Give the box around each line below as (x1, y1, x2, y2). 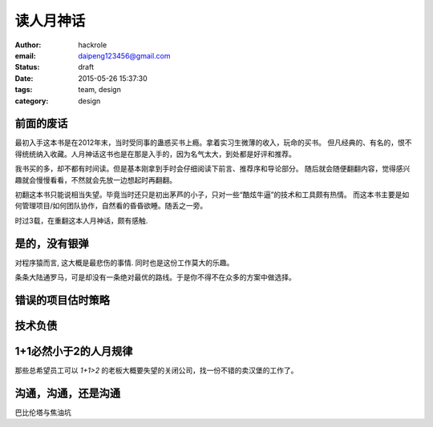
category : (14, 96, 49, 106)
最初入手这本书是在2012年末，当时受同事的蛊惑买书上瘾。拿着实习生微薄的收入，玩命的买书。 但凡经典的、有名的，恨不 (14, 138, 412, 147)
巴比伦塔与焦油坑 (14, 407, 71, 417)
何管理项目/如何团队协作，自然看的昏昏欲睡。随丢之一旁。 (14, 201, 208, 211)
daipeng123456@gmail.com (78, 50, 172, 60)
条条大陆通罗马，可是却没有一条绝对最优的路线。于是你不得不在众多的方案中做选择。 (14, 272, 296, 282)
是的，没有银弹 (14, 236, 89, 250)
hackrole (78, 40, 107, 50)
